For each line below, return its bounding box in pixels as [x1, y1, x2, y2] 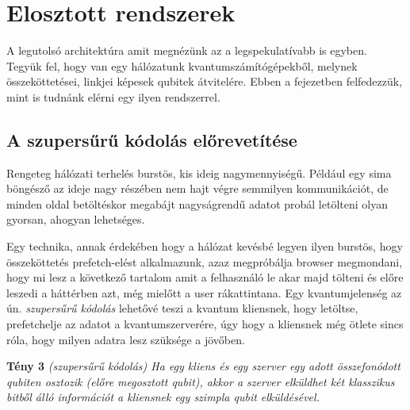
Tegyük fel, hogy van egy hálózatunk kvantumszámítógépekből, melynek [6, 57, 358, 74]
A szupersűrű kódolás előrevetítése [6, 127, 297, 151]
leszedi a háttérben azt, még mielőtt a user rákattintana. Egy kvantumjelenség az [6, 284, 402, 301]
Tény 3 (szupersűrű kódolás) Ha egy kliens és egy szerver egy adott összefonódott [6, 358, 400, 374]
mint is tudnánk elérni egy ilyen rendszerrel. [6, 88, 220, 105]
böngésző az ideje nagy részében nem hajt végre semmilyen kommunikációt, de [6, 180, 389, 197]
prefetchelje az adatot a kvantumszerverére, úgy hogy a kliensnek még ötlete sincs [6, 316, 404, 332]
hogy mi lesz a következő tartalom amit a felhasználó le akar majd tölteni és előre [6, 269, 404, 285]
